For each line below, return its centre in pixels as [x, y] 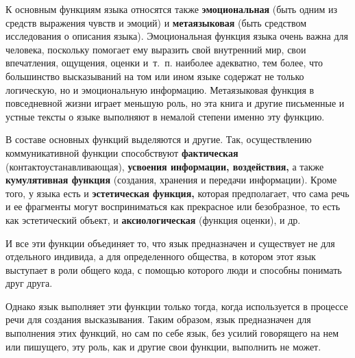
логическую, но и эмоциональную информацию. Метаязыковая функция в [160, 89]
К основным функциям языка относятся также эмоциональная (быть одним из [172, 9]
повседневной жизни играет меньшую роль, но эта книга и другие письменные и [175, 103]
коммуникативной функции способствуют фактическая [122, 152]
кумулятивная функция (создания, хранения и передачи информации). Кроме [171, 180]
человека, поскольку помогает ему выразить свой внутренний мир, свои [156, 49]
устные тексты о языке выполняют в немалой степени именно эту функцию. [165, 116]
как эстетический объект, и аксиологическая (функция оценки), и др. [153, 219]
